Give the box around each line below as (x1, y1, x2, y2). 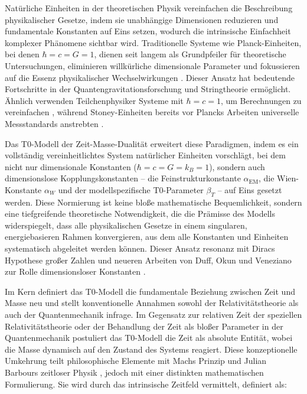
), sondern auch (209, 160, 265, 172)
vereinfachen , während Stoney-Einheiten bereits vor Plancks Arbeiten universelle (5, 106, 299, 118)
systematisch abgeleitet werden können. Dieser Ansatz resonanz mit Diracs (5, 242, 275, 255)
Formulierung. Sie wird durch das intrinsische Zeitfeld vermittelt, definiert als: (5, 377, 287, 390)
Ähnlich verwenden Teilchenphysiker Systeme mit (5, 94, 184, 106)
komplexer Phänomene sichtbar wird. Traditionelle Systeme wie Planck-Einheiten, (5, 36, 302, 48)
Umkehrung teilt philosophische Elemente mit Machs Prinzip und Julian (5, 354, 267, 367)
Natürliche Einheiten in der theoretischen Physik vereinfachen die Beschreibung (5, 2, 293, 14)
